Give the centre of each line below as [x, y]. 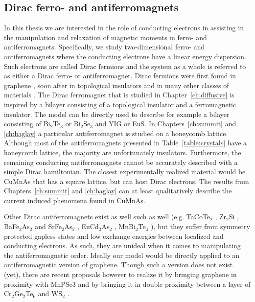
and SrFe [48, 226]
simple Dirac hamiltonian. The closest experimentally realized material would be [125, 172]
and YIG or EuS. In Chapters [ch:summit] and [166, 124]
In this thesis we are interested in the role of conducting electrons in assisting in [124, 28]
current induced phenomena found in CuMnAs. [75, 200]
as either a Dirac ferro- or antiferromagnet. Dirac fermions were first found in [120, 76]
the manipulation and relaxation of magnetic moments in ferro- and [105, 37]
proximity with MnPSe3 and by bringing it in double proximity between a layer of [127, 284]
